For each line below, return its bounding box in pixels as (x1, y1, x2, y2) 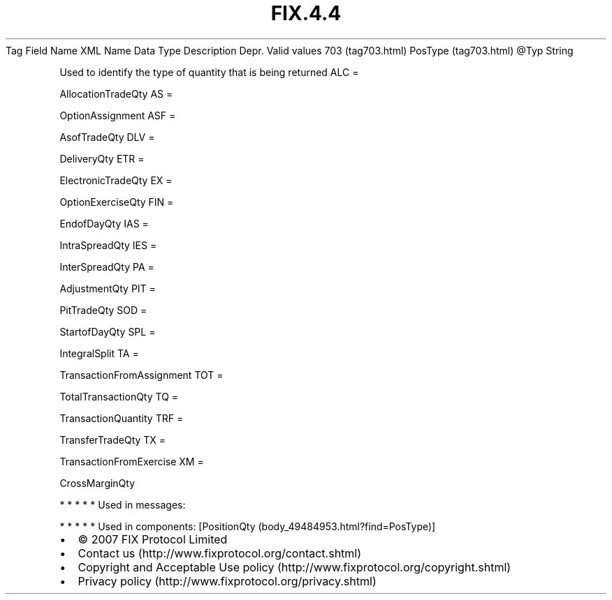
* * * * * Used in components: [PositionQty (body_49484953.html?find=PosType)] (59, 520, 436, 532)
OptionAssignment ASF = (59, 109, 176, 121)
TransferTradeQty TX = (59, 433, 166, 446)
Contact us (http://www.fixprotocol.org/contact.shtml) (78, 546, 362, 560)
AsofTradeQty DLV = (59, 130, 155, 143)
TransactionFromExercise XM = (59, 455, 204, 467)
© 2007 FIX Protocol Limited (78, 532, 228, 546)
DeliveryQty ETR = (59, 152, 145, 165)
